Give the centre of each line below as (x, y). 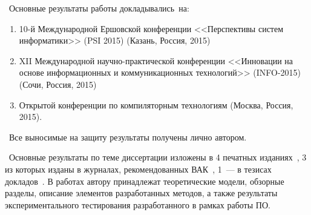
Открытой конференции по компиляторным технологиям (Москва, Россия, (156, 104)
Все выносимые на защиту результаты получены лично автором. (128, 137)
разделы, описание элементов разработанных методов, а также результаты (141, 193)
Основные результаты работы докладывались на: (99, 8)
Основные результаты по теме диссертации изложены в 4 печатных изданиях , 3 (158, 157)
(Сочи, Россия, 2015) (58, 84)
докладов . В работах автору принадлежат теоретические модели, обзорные (145, 181)
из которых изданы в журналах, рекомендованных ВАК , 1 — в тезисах (138, 169)
